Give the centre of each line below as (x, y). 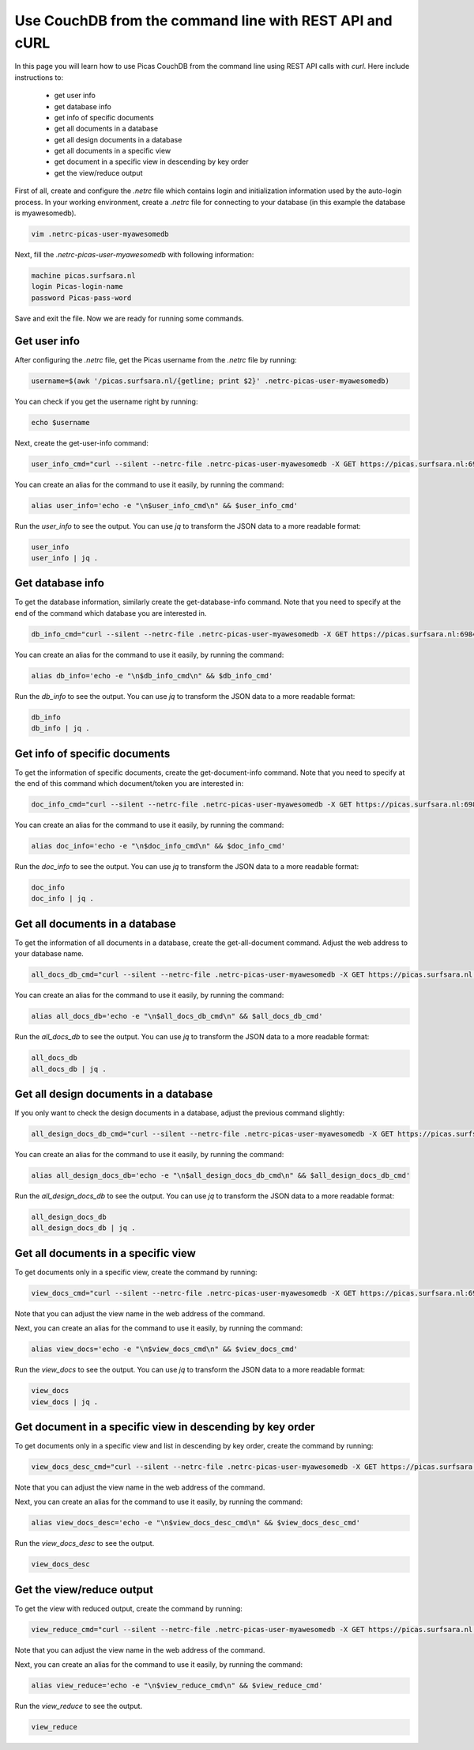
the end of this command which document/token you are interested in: (129, 783)
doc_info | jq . (63, 899)
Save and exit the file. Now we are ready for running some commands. (129, 318)
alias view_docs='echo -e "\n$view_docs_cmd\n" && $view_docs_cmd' (165, 1349)
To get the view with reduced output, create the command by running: (128, 1608)
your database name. (49, 954)
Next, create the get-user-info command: (82, 442)
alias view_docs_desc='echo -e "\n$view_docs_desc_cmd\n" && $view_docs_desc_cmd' (196, 1523)
